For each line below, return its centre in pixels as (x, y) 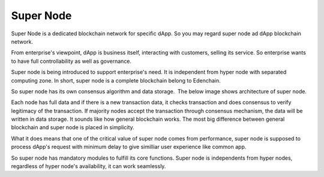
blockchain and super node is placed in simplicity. (73, 127)
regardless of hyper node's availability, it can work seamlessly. (88, 166)
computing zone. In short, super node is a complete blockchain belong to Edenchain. (116, 80)
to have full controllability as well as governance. (71, 61)
